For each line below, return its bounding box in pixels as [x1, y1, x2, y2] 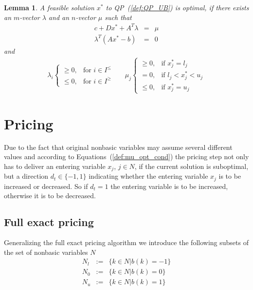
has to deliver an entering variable [4, 161, 106, 171]
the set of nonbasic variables [4, 247, 88, 257]
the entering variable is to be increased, [110, 181, 228, 191]
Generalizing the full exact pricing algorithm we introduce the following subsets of [4, 237, 249, 248]
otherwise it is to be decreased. [4, 190, 96, 201]
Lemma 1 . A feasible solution [4, 2, 94, 12]
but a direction [4, 171, 49, 181]
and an [48, 12, 70, 22]
